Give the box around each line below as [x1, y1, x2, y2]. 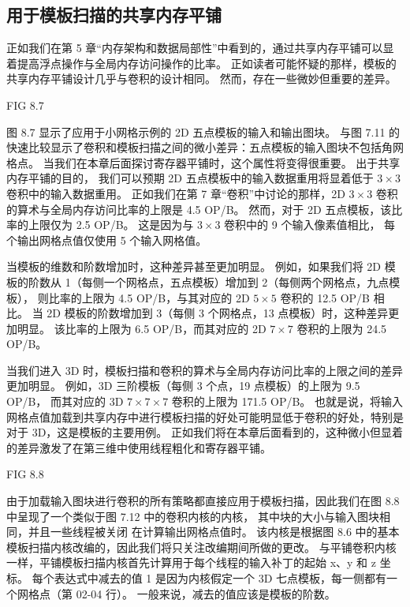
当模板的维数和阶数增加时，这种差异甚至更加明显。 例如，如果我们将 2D [6, 258, 382, 275]
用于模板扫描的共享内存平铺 [6, 2, 222, 27]
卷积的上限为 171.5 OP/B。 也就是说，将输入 [171, 393, 404, 410]
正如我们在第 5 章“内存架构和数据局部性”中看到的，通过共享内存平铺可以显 [6, 39, 394, 56]
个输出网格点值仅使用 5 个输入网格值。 [6, 231, 207, 248]
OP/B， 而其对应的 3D [6, 393, 124, 410]
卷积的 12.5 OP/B [280, 289, 371, 305]
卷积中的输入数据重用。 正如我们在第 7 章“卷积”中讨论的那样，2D [6, 185, 345, 201]
